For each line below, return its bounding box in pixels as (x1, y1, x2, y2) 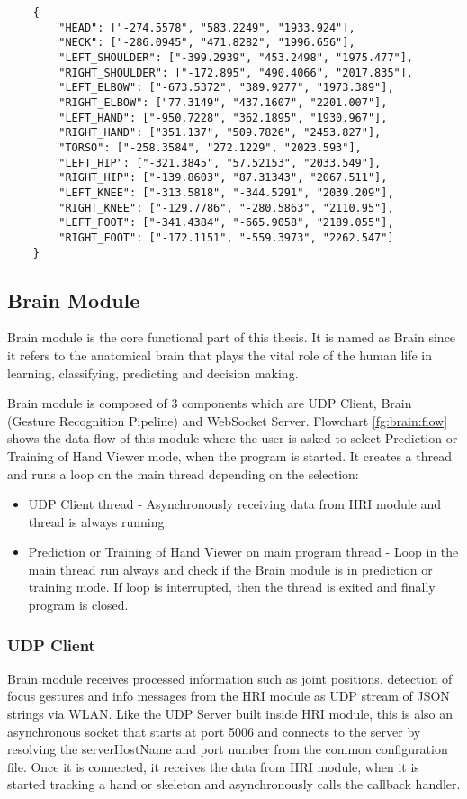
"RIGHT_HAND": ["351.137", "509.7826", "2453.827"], (58, 126, 382, 140)
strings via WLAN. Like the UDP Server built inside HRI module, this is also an (7, 704, 454, 723)
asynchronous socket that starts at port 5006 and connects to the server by (7, 722, 421, 740)
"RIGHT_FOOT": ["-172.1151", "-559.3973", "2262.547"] (58, 231, 394, 244)
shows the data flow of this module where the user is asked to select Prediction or (7, 429, 458, 448)
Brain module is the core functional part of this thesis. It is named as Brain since (7, 328, 456, 347)
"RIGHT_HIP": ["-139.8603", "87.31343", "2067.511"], (58, 171, 388, 185)
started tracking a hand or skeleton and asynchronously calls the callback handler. (7, 775, 461, 794)
